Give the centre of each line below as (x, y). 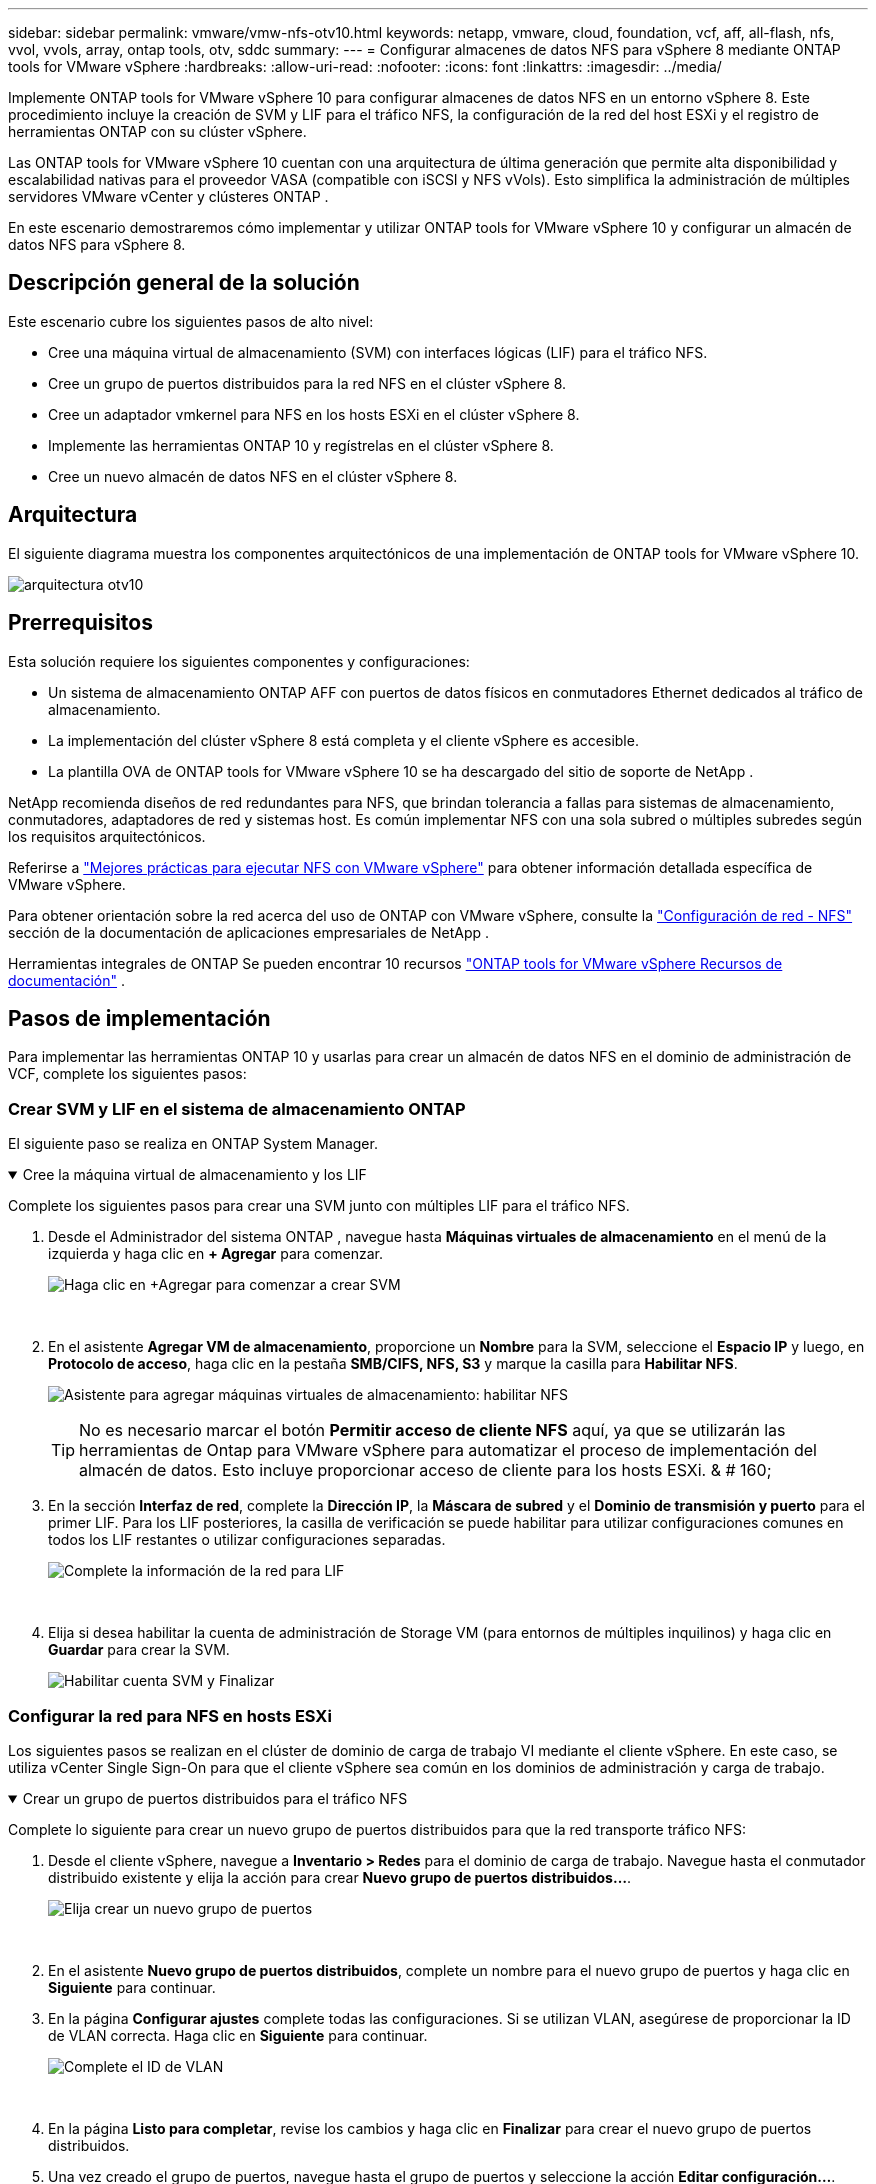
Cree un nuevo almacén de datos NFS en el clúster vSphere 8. (253, 476)
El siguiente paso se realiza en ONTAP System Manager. (193, 1144)
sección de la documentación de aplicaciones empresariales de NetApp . (248, 932)
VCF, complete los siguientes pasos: (127, 1074)
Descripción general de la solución (184, 283)
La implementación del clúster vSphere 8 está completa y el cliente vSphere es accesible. (343, 740)
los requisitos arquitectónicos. (107, 836)
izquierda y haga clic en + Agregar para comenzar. (216, 1254)
